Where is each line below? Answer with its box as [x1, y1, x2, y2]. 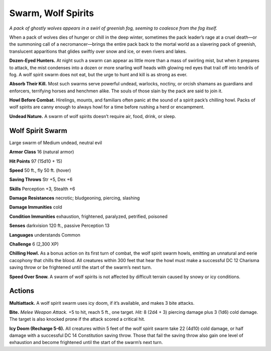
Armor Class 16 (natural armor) [9, 149, 74, 155]
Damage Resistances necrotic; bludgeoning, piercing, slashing [9, 195, 140, 201]
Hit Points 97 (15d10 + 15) [9, 158, 63, 164]
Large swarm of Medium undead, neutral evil [9, 140, 102, 146]
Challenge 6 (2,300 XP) [9, 241, 59, 247]
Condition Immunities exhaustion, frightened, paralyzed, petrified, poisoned [9, 213, 168, 219]
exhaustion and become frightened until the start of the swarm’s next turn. [9, 339, 163, 345]
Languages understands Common [9, 231, 80, 238]
